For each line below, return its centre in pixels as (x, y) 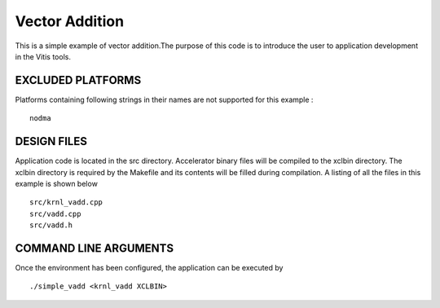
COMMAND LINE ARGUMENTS (95, 248)
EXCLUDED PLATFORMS (78, 80)
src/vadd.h (51, 225)
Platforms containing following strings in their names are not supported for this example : (164, 99)
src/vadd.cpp (55, 213)
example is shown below (56, 183)
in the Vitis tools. (43, 56)
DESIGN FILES (51, 141)
